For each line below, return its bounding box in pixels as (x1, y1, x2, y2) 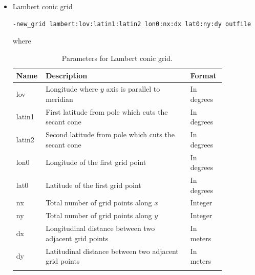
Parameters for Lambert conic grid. (61, 52, 173, 63)
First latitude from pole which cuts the (46, 106, 168, 117)
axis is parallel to (106, 83, 160, 94)
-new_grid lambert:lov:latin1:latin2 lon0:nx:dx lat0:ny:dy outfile (12, 20, 251, 28)
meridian (46, 93, 73, 104)
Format (190, 70, 217, 81)
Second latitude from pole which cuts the (46, 129, 175, 140)
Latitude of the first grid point (46, 179, 141, 190)
